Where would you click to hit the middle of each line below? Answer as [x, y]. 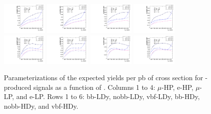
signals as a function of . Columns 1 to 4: [94, 87]
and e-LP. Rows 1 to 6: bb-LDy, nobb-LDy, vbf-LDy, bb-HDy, [108, 96]
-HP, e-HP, [177, 87]
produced [18, 87]
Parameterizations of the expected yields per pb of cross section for [104, 78]
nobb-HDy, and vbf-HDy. [41, 106]
